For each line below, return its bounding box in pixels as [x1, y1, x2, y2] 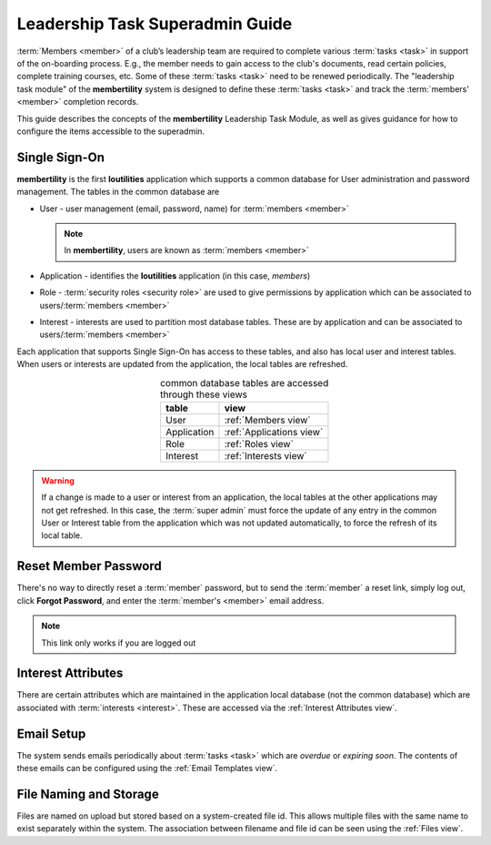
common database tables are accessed [159, 376, 329, 389]
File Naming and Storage [16, 786, 159, 801]
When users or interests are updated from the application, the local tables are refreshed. [16, 359, 348, 370]
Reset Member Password [16, 558, 163, 574]
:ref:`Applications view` [224, 425, 324, 438]
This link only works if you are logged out [41, 637, 196, 648]
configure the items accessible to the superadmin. [16, 126, 205, 137]
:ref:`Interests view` [224, 449, 308, 462]
